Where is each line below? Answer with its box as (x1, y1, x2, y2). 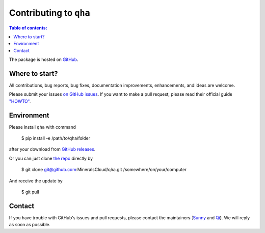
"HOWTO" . (9, 98, 31, 104)
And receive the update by (9, 177, 63, 184)
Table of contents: (9, 25, 48, 30)
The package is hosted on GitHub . (9, 57, 79, 62)
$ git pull (21, 189, 39, 195)
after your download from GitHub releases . (9, 146, 96, 152)
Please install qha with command (9, 124, 76, 130)
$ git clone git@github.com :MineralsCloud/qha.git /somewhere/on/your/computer (21, 167, 186, 173)
